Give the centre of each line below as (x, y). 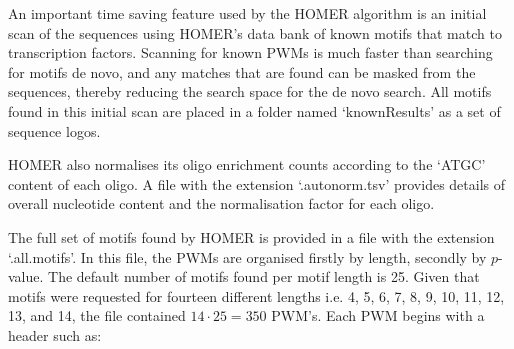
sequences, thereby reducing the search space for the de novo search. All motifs (250, 91)
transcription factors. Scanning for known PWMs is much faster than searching (250, 52)
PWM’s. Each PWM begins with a (378, 315)
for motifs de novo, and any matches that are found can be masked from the (242, 71)
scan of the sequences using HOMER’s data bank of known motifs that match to (255, 32)
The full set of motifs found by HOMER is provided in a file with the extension (251, 236)
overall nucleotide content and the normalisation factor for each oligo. (221, 203)
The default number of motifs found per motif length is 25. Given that (264, 276)
